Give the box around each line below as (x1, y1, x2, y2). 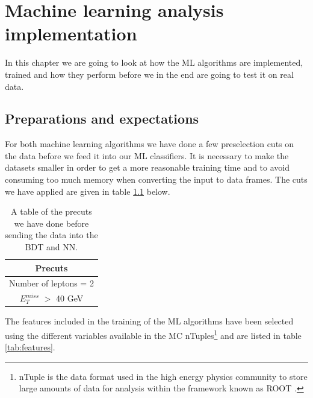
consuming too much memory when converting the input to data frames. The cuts (5, 173, 308, 186)
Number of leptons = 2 (9, 277, 94, 289)
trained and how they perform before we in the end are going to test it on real (5, 68, 294, 80)
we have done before (14, 216, 89, 229)
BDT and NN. (25, 241, 78, 253)
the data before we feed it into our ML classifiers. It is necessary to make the (5, 149, 289, 162)
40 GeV (56, 292, 84, 305)
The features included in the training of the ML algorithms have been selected (5, 315, 294, 327)
